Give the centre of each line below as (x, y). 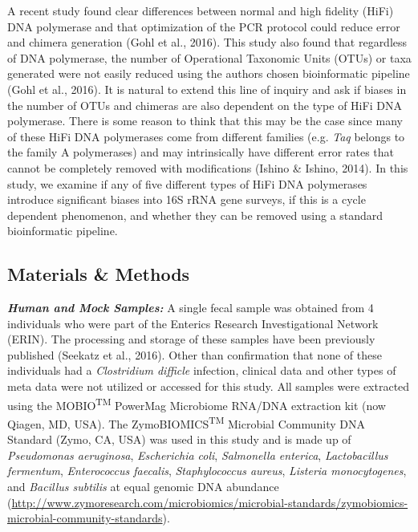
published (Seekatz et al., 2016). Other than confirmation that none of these (195, 354)
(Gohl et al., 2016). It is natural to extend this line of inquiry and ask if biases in (207, 89)
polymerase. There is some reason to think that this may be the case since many (205, 121)
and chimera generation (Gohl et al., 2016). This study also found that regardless (207, 42)
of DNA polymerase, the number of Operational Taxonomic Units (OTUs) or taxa (209, 57)
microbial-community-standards (85, 518)
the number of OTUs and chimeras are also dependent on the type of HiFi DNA (205, 105)
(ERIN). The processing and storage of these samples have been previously (191, 339)
